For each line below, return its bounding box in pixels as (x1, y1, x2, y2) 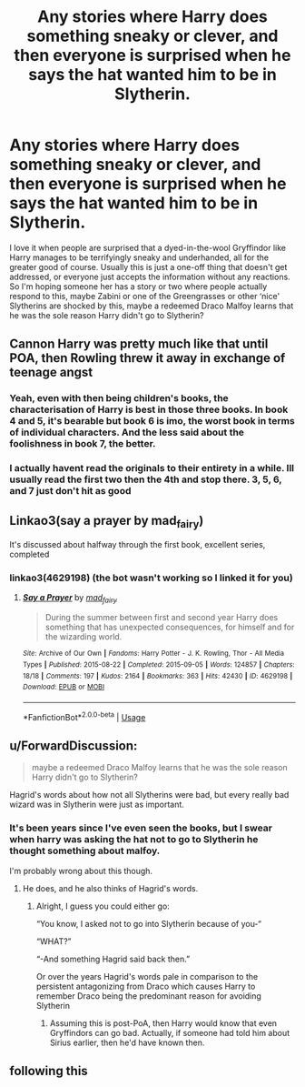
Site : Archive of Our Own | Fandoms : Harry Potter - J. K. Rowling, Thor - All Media (22, 649, 284, 659)
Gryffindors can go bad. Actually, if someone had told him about (49, 1027, 290, 1038)
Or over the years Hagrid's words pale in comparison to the (35, 971, 259, 981)
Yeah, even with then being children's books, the (9, 392, 229, 405)
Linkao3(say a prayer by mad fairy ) (9, 512, 204, 530)
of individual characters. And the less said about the (9, 426, 245, 438)
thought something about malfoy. (9, 844, 161, 857)
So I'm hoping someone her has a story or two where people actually (9, 280, 268, 292)
